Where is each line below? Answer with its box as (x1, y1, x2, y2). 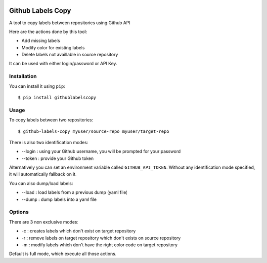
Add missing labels (21, 38, 60, 44)
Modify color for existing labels (21, 44, 85, 50)
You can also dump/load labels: (9, 180, 74, 186)
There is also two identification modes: (9, 139, 89, 145)
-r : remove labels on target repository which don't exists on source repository (21, 235, 181, 241)
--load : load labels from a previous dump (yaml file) (21, 189, 128, 195)
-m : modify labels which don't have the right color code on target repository (21, 242, 178, 248)
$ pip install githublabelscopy (18, 95, 96, 100)
